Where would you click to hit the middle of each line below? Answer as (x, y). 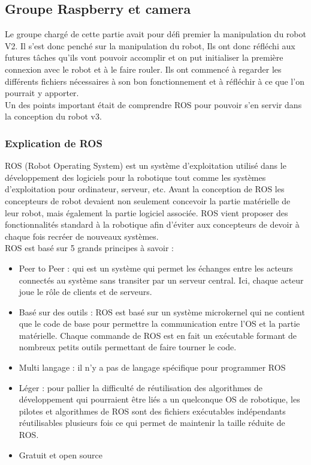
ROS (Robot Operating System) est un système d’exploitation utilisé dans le (146, 166)
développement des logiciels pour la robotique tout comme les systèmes (135, 177)
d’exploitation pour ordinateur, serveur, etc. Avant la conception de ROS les (145, 189)
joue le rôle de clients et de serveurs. (85, 292)
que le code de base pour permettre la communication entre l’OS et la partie (159, 324)
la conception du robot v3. (53, 116)
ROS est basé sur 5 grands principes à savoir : (89, 248)
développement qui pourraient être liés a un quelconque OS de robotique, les (159, 399)
